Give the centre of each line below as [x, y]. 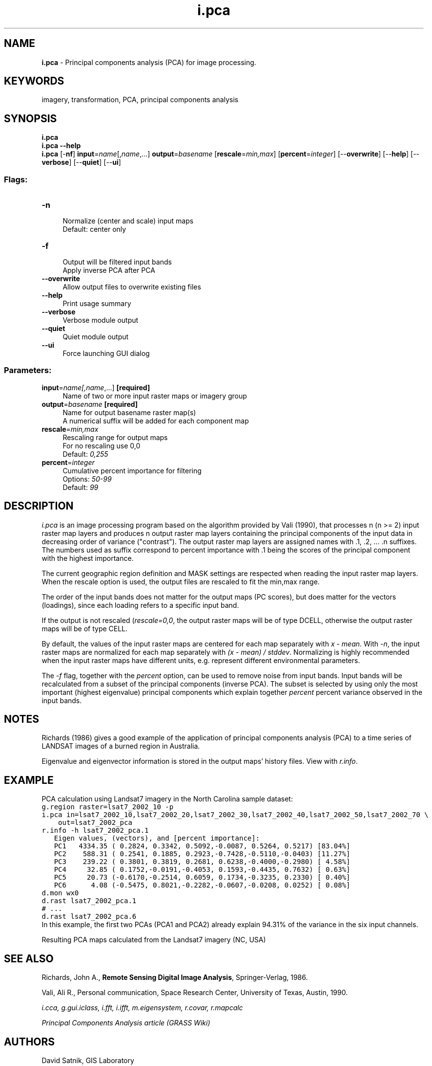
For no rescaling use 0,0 [102, 445]
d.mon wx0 [60, 893]
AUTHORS [30, 1042]
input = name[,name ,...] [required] [96, 387]
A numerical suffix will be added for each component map [156, 421]
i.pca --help [61, 146]
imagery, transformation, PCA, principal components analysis [140, 100]
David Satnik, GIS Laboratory [88, 1060]
